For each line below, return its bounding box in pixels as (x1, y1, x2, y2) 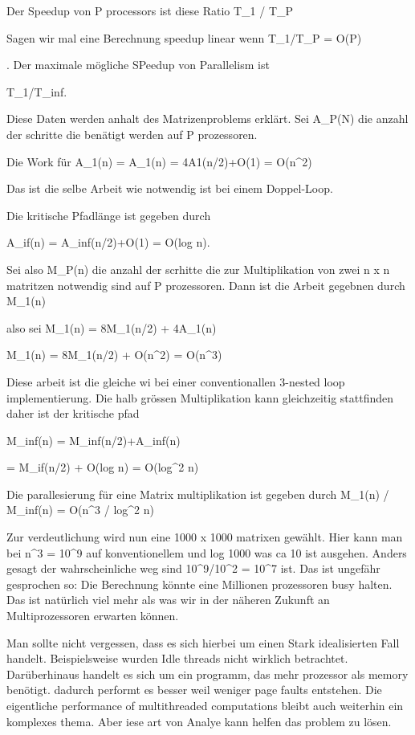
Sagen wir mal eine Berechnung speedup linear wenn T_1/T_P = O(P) (6, 29, 362, 46)
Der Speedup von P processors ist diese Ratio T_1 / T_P (6, 2, 294, 18)
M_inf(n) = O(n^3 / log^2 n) (6, 501, 154, 518)
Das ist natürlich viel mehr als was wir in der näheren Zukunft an (6, 591, 330, 608)
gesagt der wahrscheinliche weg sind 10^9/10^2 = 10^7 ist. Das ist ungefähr (6, 560, 380, 577)
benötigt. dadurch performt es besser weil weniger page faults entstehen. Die (6, 681, 382, 698)
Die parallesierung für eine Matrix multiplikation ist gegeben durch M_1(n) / (6, 485, 389, 502)
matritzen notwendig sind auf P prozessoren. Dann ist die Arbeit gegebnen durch (6, 276, 405, 293)
